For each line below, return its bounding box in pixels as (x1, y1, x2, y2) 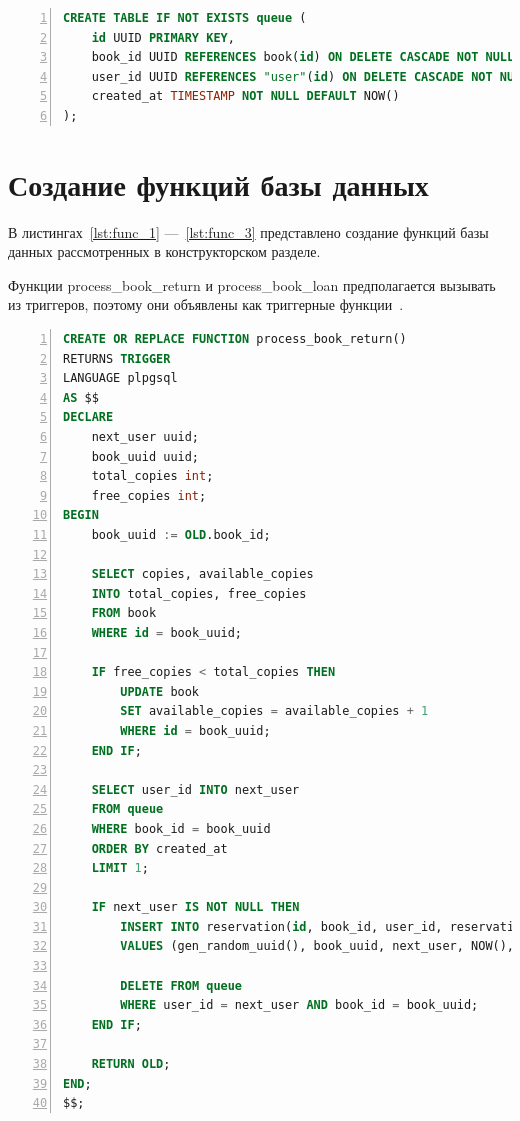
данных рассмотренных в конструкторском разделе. (8, 241, 321, 262)
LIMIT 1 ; (91, 861, 149, 876)
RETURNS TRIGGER (63, 351, 171, 366)
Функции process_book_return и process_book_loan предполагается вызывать (8, 274, 496, 295)
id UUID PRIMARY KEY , (91, 30, 235, 45)
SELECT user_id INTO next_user (91, 782, 300, 797)
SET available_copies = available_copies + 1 (120, 704, 429, 719)
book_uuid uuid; (91, 449, 200, 464)
